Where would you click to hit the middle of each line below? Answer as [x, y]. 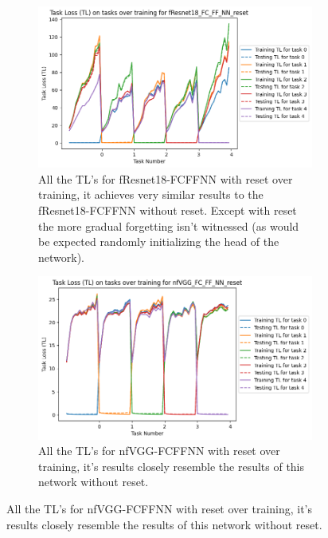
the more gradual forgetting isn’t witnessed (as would [169, 225]
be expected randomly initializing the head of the [159, 241]
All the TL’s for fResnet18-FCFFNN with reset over [166, 178]
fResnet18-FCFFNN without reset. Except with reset [168, 210]
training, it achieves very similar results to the [151, 194]
